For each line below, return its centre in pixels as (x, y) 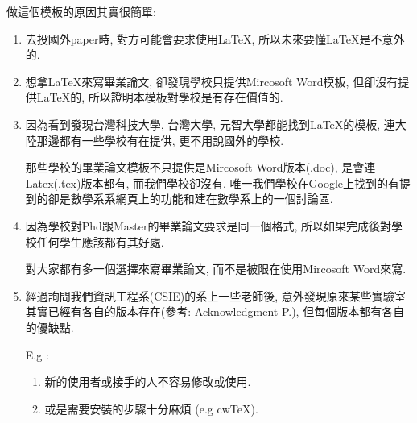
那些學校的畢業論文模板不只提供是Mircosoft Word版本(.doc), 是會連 (200, 167)
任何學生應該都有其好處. (100, 241)
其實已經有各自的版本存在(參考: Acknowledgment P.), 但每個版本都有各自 (215, 311)
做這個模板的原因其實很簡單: (81, 11)
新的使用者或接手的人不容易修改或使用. (148, 382)
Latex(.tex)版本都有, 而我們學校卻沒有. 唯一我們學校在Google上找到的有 (213, 182)
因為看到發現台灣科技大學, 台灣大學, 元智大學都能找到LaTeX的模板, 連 (210, 124)
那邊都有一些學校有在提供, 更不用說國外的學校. (160, 140)
